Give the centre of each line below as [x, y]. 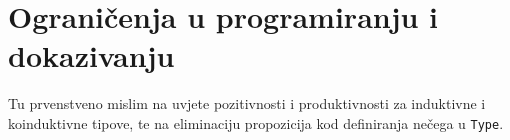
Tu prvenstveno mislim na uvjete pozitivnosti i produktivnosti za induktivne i [247, 103]
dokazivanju [91, 55]
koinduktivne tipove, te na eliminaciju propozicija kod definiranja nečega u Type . [256, 122]
